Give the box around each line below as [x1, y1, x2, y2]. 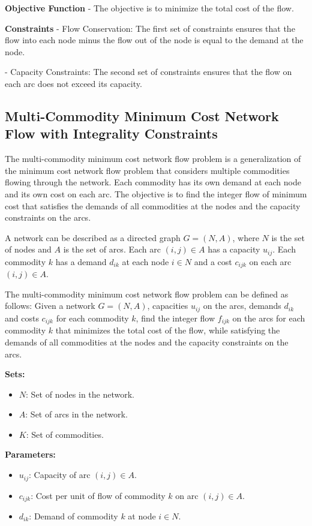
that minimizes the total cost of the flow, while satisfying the [55, 324, 280, 336]
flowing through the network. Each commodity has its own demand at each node [5, 176, 301, 188]
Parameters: [5, 448, 56, 461]
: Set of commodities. [26, 428, 104, 440]
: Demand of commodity [29, 509, 118, 522]
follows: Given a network [5, 299, 95, 312]
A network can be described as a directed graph [5, 231, 181, 244]
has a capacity [208, 243, 260, 256]
